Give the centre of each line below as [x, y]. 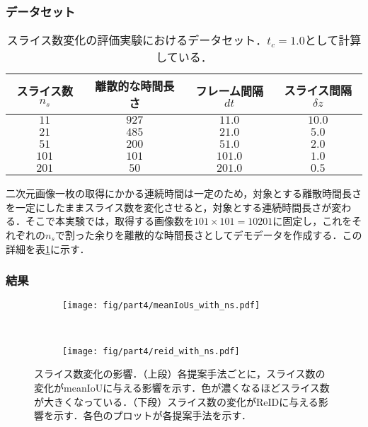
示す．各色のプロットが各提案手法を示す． [152, 415]
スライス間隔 [318, 90]
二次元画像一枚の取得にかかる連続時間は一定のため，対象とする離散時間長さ [184, 193]
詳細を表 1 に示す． [48, 248]
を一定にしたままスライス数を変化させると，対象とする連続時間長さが [169, 207]
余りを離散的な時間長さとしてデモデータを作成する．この [228, 235]
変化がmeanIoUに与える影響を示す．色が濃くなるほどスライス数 [182, 387]
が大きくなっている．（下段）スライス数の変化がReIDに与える [176, 401]
